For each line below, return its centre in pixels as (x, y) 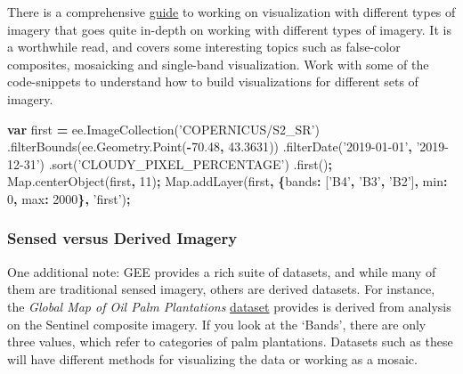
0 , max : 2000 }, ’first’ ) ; (69, 198)
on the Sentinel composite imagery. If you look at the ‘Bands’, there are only (217, 324)
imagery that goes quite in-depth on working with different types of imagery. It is (229, 29)
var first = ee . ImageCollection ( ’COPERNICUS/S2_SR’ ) (163, 129)
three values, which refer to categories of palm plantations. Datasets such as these (230, 341)
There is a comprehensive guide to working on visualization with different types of (231, 12)
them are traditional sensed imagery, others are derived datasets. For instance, (221, 289)
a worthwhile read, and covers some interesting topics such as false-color (204, 47)
